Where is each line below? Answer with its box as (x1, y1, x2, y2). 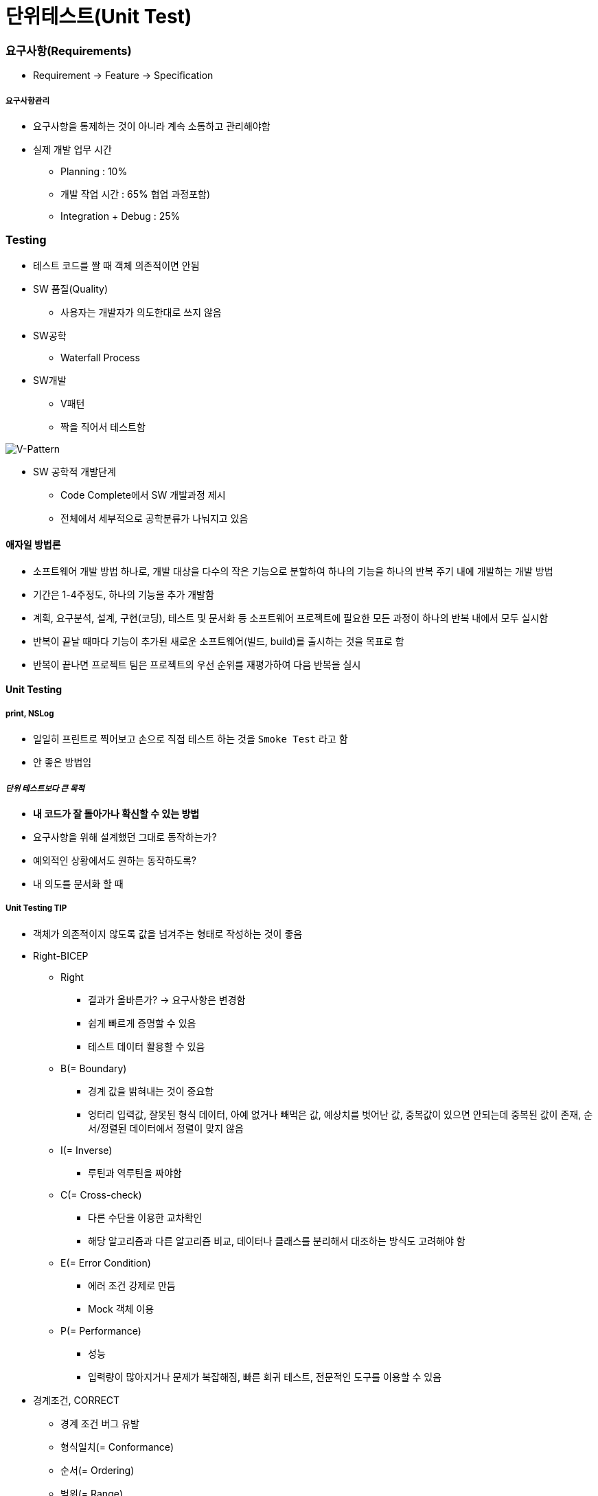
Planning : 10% (60, 165, 128, 177)
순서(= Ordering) (60, 1464, 135, 1476)
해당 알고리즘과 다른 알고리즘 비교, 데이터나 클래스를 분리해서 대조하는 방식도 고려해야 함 (88, 1234, 465, 1247)
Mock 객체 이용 (88, 1302, 154, 1315)
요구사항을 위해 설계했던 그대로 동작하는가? (33, 831, 217, 843)
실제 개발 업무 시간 (33, 143, 112, 155)
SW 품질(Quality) (33, 282, 108, 295)
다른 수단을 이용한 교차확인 (88, 1211, 203, 1223)
